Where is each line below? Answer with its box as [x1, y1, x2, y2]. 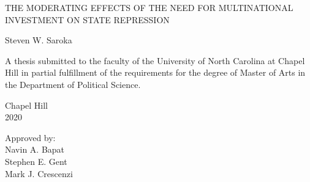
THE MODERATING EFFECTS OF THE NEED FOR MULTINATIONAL [5, 1, 293, 13]
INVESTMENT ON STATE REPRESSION [5, 13, 170, 26]
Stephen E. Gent [5, 155, 67, 167]
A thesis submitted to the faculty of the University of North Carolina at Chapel [5, 54, 305, 67]
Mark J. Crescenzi [5, 167, 73, 180]
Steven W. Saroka [5, 34, 72, 46]
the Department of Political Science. [5, 78, 141, 90]
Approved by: [5, 131, 56, 144]
